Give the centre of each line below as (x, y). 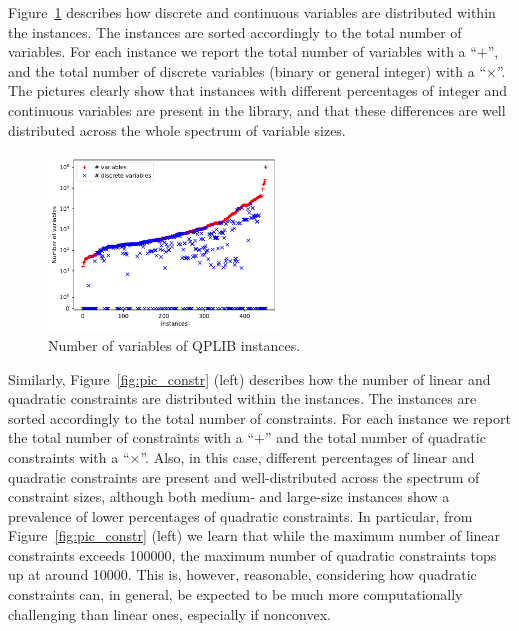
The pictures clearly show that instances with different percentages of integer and (258, 90)
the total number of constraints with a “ (131, 437)
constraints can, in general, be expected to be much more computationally (235, 594)
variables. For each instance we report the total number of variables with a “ (242, 51)
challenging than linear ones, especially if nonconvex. (169, 613)
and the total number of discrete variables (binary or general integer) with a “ (247, 70)
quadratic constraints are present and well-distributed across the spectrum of (244, 476)
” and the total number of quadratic (375, 437)
